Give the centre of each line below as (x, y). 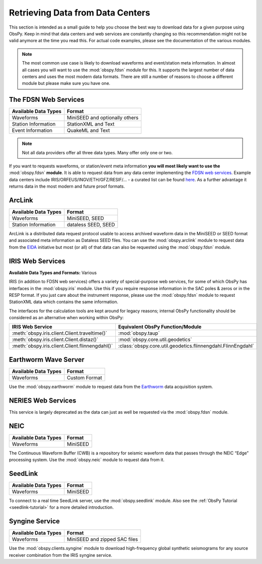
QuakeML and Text (88, 130)
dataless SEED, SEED (91, 225)
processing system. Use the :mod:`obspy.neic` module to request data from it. (87, 460)
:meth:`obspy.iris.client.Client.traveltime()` (60, 333)
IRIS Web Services (37, 261)
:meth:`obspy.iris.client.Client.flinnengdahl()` (62, 346)
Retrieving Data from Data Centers (79, 13)
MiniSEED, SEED (85, 218)
